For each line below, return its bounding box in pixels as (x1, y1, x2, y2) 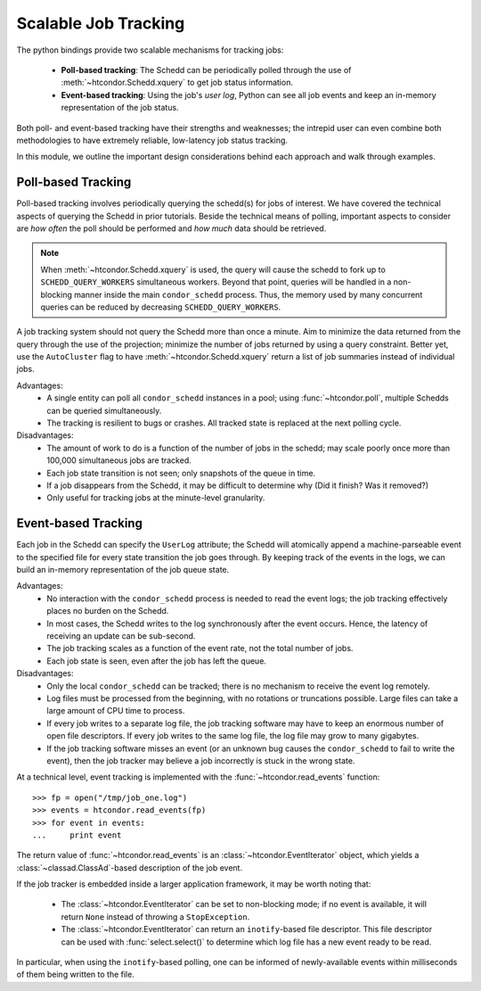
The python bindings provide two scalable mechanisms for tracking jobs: (16, 45, 284, 55)
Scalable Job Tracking (16, 13, 185, 33)
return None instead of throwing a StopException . (61, 911, 250, 922)
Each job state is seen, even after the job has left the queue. (46, 656, 267, 666)
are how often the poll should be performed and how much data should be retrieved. (16, 223, 327, 234)
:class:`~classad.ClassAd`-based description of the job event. (16, 862, 243, 873)
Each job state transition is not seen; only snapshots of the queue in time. (46, 467, 316, 478)
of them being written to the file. (16, 969, 135, 980)
